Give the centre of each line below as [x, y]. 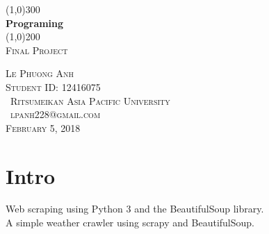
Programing [35, 23]
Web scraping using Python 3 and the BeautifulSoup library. [135, 209]
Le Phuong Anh [40, 73]
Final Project [37, 50]
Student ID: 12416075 [53, 86]
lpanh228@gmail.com [55, 114]
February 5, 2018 [43, 127]
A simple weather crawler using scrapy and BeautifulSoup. [130, 223]
